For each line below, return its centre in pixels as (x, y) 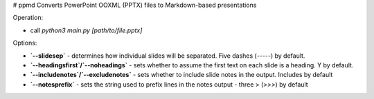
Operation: (28, 18)
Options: (25, 43)
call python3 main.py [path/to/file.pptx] (86, 30)
